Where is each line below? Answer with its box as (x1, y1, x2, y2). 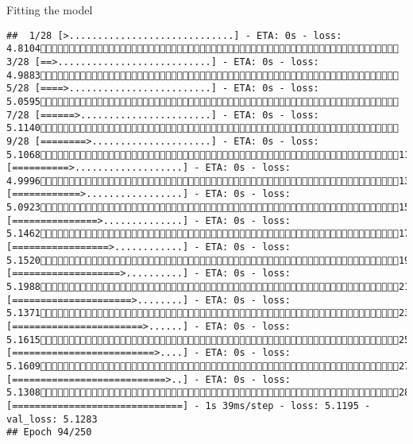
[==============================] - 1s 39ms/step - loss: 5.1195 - (6, 400, 371, 411)
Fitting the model (6, 2, 93, 17)
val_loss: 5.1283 (6, 413, 98, 425)
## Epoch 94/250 (6, 427, 92, 438)
